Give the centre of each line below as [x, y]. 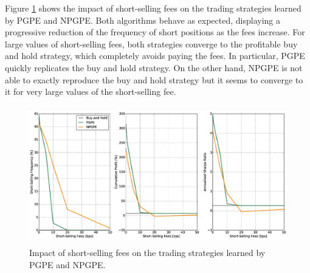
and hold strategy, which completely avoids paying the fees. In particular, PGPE [155, 56]
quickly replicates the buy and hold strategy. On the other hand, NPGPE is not [154, 67]
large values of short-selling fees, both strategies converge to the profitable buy [151, 43]
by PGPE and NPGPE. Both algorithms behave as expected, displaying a [143, 20]
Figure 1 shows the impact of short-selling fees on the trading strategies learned [153, 8]
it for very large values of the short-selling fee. [91, 92]
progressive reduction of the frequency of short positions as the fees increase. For [155, 32]
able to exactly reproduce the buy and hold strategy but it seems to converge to [154, 79]
